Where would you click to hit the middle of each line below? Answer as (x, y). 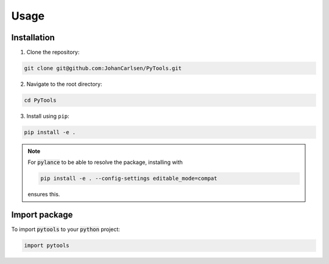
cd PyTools (40, 100)
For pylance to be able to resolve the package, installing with (105, 162)
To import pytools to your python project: (65, 229)
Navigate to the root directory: (64, 84)
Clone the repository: (53, 52)
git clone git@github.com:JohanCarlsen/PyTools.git (103, 68)
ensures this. (44, 194)
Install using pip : (48, 116)
